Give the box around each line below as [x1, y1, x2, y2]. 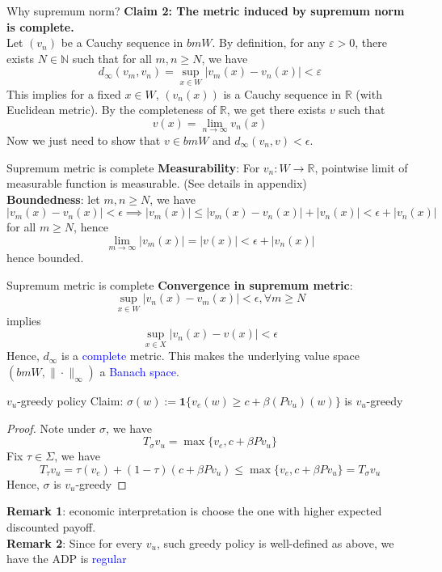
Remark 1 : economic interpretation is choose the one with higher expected [6, 502, 382, 519]
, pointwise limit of [314, 159, 408, 176]
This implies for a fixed [6, 85, 121, 102]
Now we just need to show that [6, 132, 161, 148]
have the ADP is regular [6, 550, 127, 567]
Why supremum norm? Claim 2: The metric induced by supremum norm [6, 2, 405, 19]
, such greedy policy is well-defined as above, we [156, 534, 394, 551]
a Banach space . [99, 363, 179, 379]
